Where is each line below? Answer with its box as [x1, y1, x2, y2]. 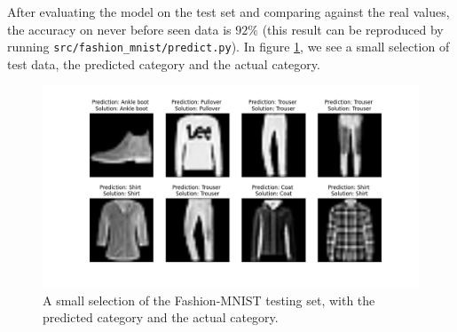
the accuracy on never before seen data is [7, 20, 232, 38]
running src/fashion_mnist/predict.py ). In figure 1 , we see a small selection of [7, 37, 450, 56]
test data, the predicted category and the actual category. [7, 54, 320, 73]
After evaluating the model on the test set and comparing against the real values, [7, 3, 450, 20]
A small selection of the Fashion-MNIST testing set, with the [43, 290, 375, 309]
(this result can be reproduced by [262, 20, 444, 38]
